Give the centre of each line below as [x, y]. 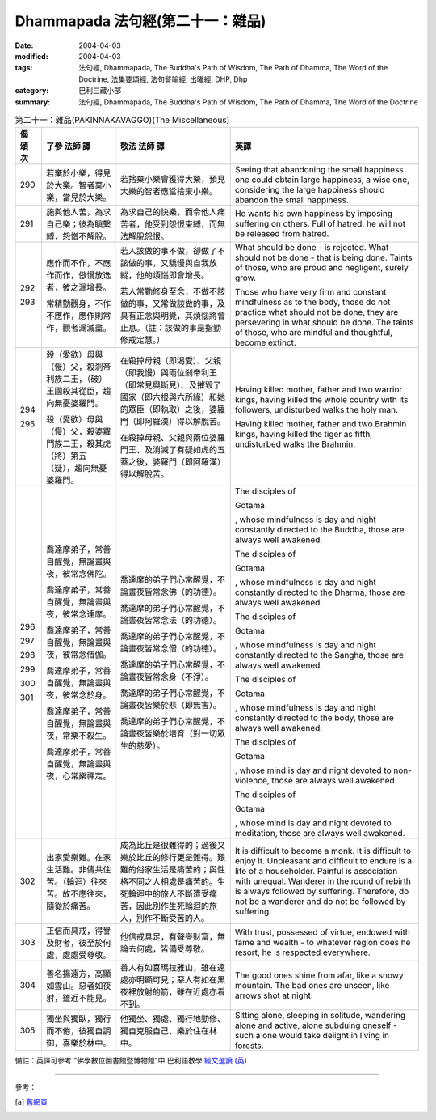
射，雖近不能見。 [78, 998]
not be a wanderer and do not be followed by [320, 902]
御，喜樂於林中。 [78, 1043]
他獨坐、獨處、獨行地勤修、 [173, 1019]
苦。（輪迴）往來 [76, 882]
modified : [31, 56]
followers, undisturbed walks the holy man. [317, 410]
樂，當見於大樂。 [78, 197]
